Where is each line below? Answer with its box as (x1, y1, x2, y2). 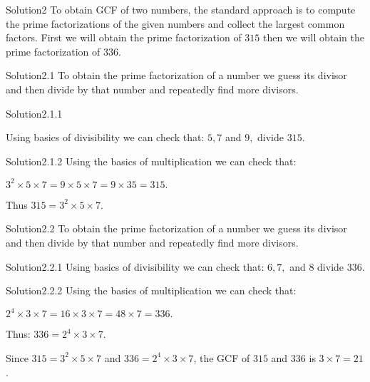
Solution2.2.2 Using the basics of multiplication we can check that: (6, 283, 297, 298)
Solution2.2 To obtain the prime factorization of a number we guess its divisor (6, 221, 347, 236)
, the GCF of (193, 350, 250, 365)
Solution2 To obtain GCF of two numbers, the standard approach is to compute (6, 2, 356, 16)
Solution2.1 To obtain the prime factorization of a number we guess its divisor (6, 68, 347, 83)
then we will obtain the (263, 30, 364, 45)
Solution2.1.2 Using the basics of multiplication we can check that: (6, 153, 297, 168)
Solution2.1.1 (6, 105, 63, 120)
